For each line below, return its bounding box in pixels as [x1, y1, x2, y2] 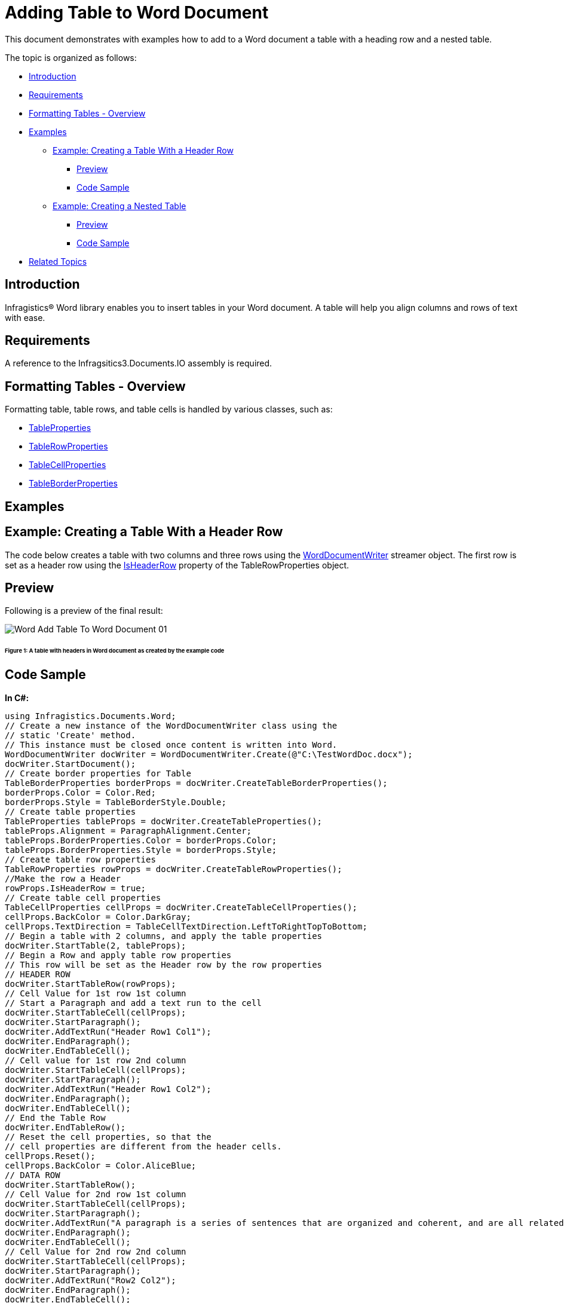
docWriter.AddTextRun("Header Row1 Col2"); [5, 1084, 211, 1094]
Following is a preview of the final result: [5, 605, 163, 616]
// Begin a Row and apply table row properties [5, 950, 232, 960]
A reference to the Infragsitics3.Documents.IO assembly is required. [5, 358, 272, 369]
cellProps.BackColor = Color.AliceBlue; [5, 1160, 197, 1170]
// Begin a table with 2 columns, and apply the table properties [5, 931, 323, 941]
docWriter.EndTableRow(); [5, 1122, 126, 1132]
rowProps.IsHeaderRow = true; [5, 883, 146, 893]
